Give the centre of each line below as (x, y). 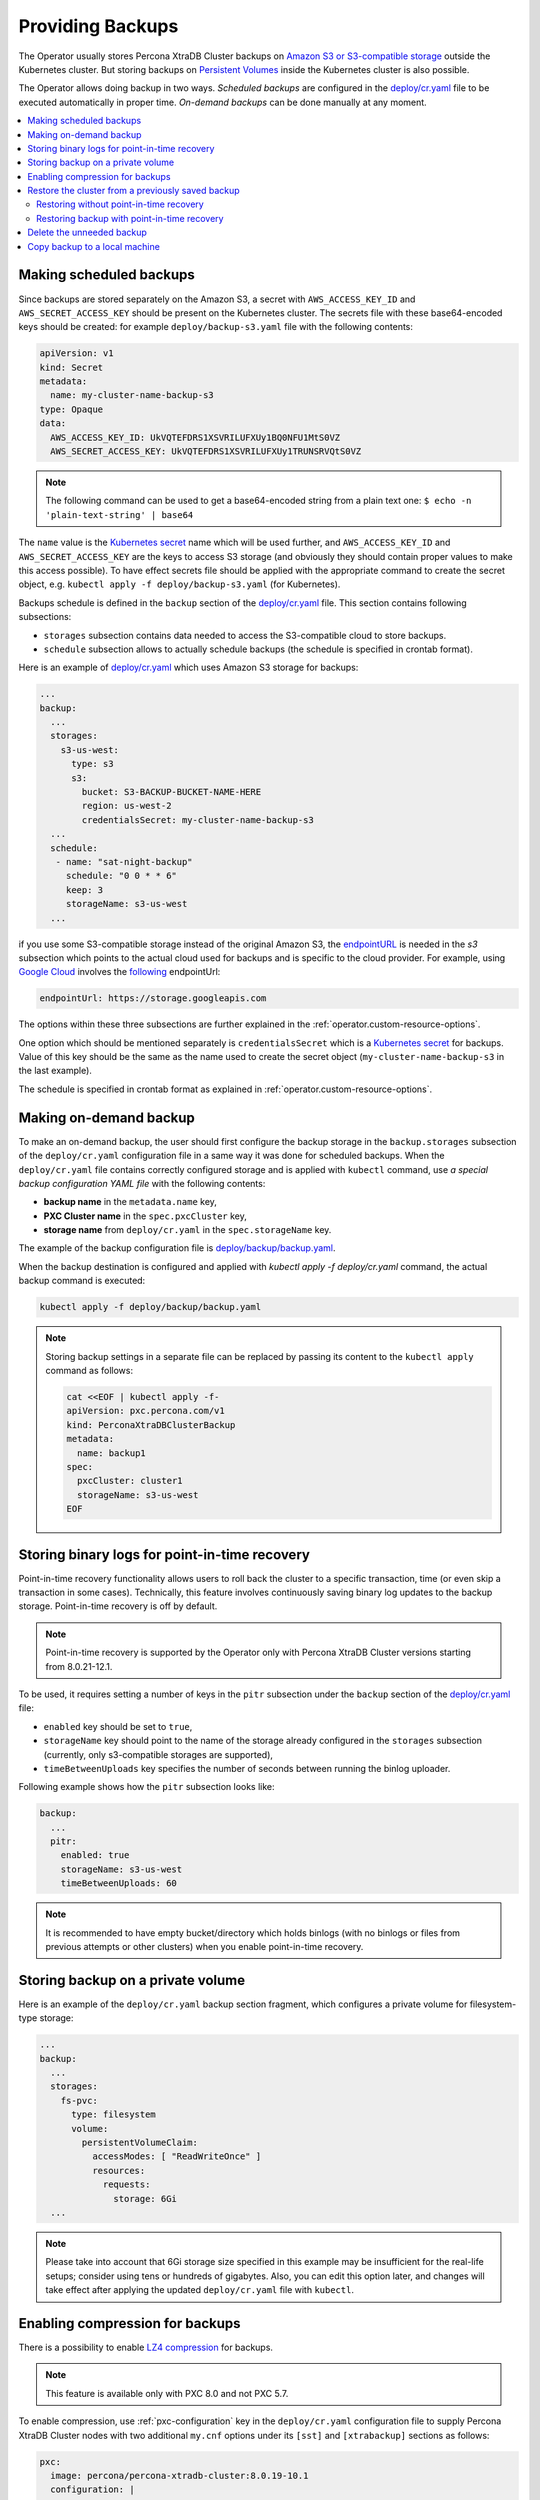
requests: (126, 2184)
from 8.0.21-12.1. (79, 1666)
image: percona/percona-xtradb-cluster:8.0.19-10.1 (179, 2475)
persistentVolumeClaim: (140, 2143)
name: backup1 (111, 1453)
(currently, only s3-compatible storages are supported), (158, 1754)
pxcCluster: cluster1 (130, 1481)
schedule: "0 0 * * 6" (121, 876)
